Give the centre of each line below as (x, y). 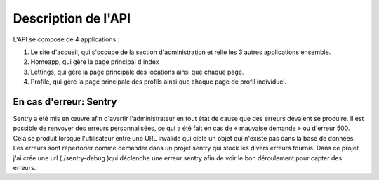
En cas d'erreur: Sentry (65, 102)
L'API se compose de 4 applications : (66, 39)
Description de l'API (72, 18)
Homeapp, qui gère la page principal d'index (95, 62)
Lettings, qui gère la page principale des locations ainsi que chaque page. (137, 72)
